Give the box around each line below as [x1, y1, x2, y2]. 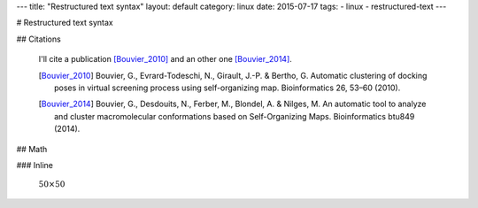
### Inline [16, 159, 53, 170]
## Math [16, 143, 48, 154]
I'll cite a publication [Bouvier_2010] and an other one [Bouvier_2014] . [38, 54, 292, 65]
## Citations [16, 34, 61, 44]
